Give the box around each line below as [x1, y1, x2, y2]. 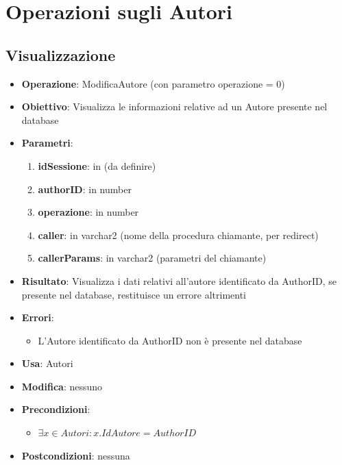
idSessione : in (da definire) [38, 158, 156, 173]
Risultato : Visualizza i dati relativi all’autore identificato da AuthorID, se [21, 273, 337, 288]
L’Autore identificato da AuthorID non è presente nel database [38, 333, 302, 347]
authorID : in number [38, 181, 132, 196]
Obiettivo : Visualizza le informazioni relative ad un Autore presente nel [21, 99, 328, 114]
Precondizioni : [21, 402, 90, 416]
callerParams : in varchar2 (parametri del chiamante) [38, 251, 267, 265]
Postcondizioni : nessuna [21, 448, 130, 462]
